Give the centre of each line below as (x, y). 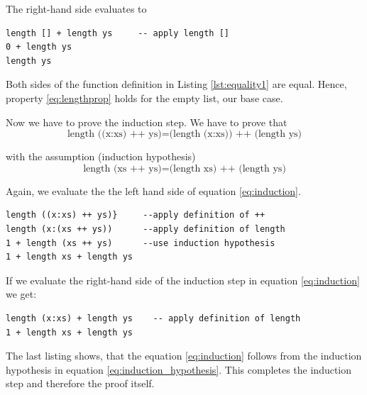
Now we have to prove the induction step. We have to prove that (147, 122)
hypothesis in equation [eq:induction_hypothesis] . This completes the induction (179, 369)
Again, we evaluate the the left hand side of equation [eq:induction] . (153, 190)
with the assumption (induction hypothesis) (101, 156)
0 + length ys (39, 47)
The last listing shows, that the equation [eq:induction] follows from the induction (184, 356)
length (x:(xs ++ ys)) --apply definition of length (146, 229)
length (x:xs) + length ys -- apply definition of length (153, 318)
